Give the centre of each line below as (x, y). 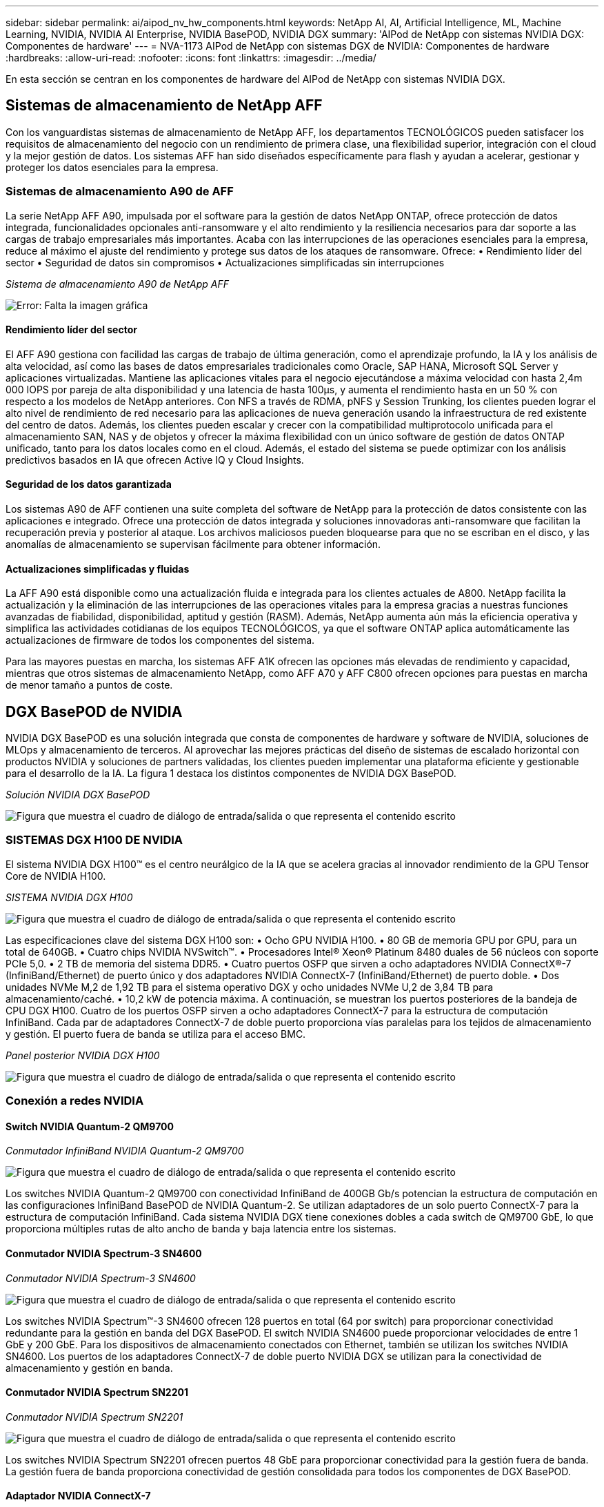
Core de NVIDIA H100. (56, 876)
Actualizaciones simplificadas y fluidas (98, 569)
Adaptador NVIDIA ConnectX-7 (78, 1496)
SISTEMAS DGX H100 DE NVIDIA (94, 840)
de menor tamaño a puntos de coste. (89, 685)
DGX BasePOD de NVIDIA (94, 711)
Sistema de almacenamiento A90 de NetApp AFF (118, 284)
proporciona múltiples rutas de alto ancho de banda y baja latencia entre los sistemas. (201, 1229)
